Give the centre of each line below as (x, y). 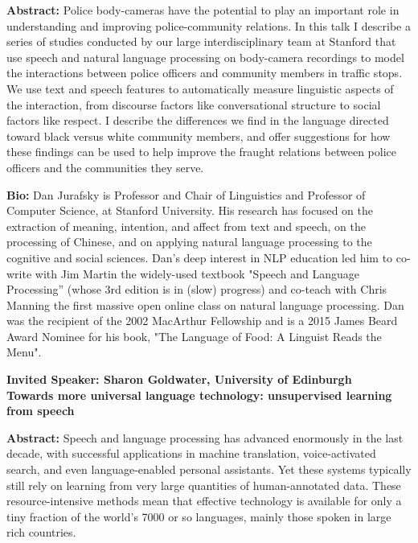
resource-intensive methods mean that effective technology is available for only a (204, 501)
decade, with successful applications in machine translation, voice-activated (191, 453)
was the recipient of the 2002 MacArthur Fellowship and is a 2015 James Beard (202, 321)
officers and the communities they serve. (105, 167)
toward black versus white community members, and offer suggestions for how (199, 136)
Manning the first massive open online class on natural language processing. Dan (205, 304)
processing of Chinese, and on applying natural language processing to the (189, 242)
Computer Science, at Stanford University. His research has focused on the (190, 210)
